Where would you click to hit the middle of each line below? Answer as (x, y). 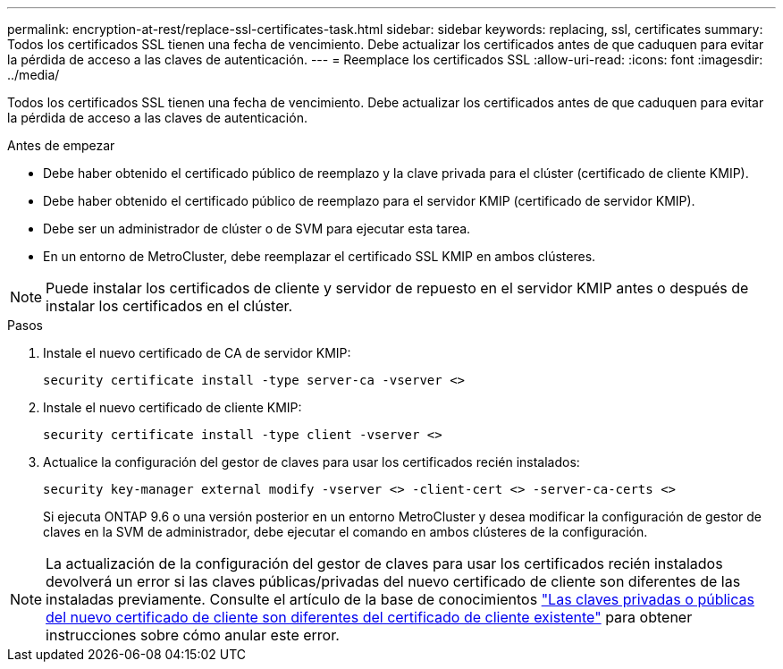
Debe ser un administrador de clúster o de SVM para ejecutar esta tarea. (257, 229)
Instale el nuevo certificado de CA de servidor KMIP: (197, 353)
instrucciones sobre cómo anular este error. (193, 635)
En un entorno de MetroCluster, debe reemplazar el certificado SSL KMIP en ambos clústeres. (320, 256)
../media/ (34, 75)
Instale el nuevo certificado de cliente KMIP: (173, 407)
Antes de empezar (61, 145)
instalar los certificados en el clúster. (169, 306)
